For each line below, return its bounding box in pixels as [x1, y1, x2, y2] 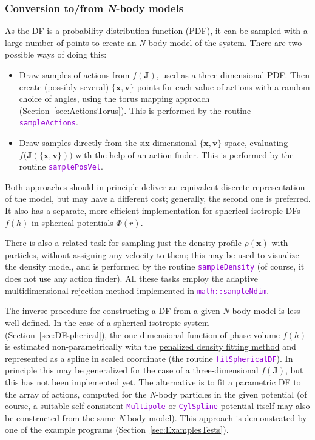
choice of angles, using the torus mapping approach [19, 92, 210, 105]
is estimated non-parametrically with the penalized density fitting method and [5, 340, 296, 353]
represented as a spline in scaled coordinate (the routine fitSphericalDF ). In [5, 352, 293, 364]
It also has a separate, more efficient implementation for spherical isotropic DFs [5, 204, 300, 217]
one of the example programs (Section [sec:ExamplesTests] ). [5, 423, 229, 436]
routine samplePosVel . [19, 160, 103, 173]
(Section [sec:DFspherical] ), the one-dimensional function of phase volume [5, 328, 280, 341]
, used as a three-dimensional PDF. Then [156, 68, 310, 81]
